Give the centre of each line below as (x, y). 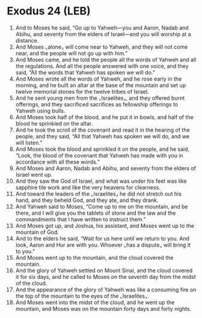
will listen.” (29, 142)
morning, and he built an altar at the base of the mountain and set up (100, 85)
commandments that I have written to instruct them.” (81, 219)
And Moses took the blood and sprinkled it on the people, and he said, (103, 149)
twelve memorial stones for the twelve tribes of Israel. (82, 91)
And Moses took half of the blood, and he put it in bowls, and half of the (105, 117)
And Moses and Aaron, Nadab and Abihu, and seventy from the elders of (106, 168)
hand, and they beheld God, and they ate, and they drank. (87, 200)
